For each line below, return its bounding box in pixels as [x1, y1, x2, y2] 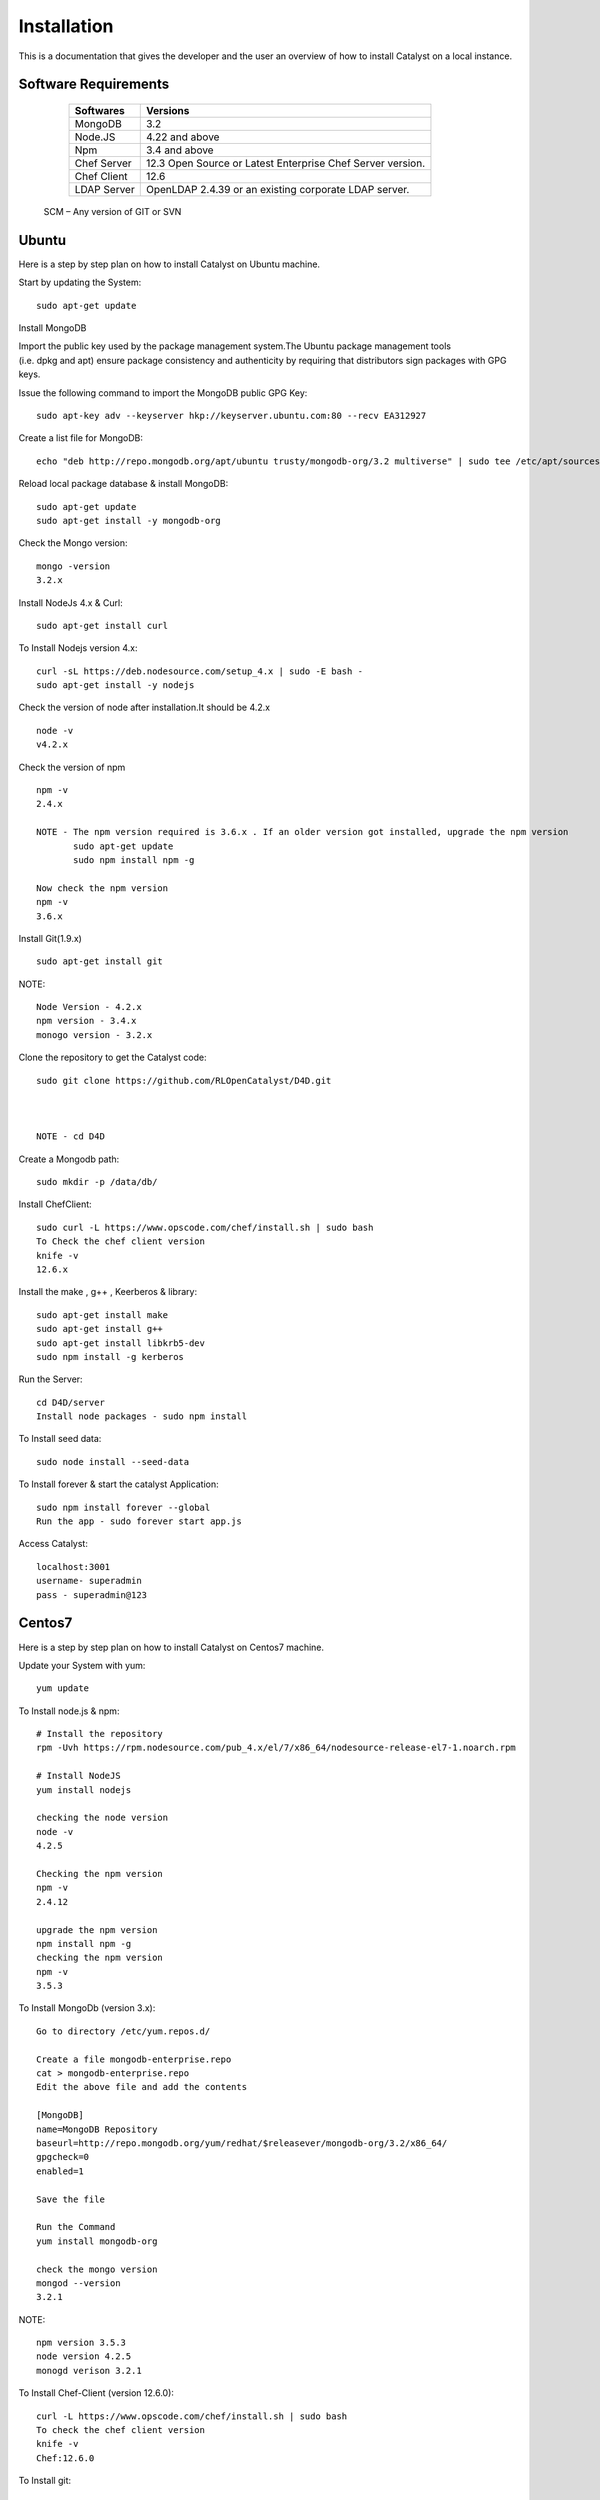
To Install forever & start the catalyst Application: [18, 1478, 219, 1490]
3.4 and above [145, 143, 214, 157]
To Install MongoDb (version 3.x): [18, 2002, 156, 2014]
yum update [36, 1683, 90, 1694]
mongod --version [36, 2277, 121, 2289]
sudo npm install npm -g [73, 854, 195, 865]
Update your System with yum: [18, 1659, 146, 1671]
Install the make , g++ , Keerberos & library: [18, 1286, 198, 1298]
